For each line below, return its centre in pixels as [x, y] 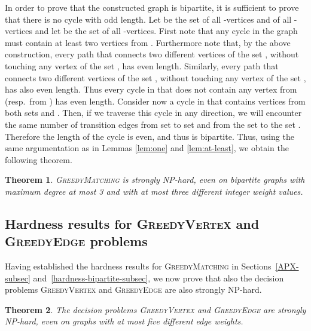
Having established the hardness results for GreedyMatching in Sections [138, 266]
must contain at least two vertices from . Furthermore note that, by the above [148, 42]
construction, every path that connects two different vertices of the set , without [152, 54]
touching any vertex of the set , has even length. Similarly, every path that [142, 65]
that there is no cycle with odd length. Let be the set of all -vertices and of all [148, 19]
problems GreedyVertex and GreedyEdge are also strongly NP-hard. [133, 289]
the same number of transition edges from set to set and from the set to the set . [153, 124]
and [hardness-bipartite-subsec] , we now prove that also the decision [158, 278]
